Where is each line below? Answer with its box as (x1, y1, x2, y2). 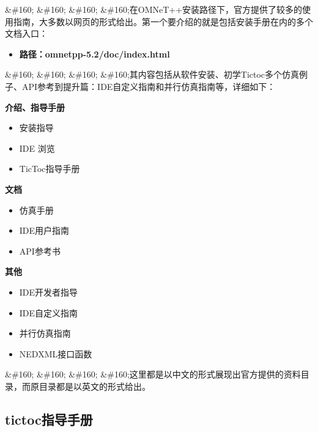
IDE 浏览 (19, 141, 55, 154)
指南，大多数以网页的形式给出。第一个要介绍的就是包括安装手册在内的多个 (13, 15, 313, 28)
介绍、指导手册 (5, 100, 65, 113)
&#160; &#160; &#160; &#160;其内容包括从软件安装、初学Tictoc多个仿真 (5, 68, 300, 81)
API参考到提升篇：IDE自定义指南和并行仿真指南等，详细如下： (21, 80, 276, 92)
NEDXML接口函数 (19, 347, 92, 360)
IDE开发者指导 (19, 285, 78, 298)
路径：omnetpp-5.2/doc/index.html (19, 47, 170, 60)
